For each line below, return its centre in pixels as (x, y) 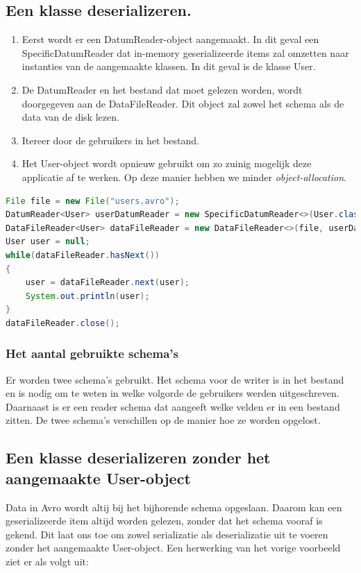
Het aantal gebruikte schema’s (92, 353)
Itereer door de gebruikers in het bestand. (110, 140)
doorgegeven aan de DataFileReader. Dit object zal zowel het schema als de (183, 103)
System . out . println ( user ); (87, 296)
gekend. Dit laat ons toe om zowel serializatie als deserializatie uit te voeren (167, 534)
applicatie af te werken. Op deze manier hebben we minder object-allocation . (184, 177)
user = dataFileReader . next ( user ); (107, 283)
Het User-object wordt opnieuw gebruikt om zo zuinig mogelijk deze (167, 163)
